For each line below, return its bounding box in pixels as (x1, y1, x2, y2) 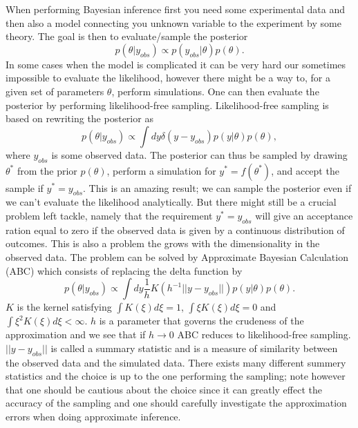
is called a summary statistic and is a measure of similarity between (50, 340, 338, 355)
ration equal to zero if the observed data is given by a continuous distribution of (6, 222, 345, 237)
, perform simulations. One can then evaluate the (111, 84, 319, 98)
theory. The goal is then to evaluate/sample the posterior (6, 29, 248, 43)
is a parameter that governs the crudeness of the (99, 313, 304, 328)
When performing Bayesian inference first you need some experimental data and (6, 2, 346, 16)
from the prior (17, 163, 77, 177)
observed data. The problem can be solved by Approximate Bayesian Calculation (6, 249, 348, 264)
